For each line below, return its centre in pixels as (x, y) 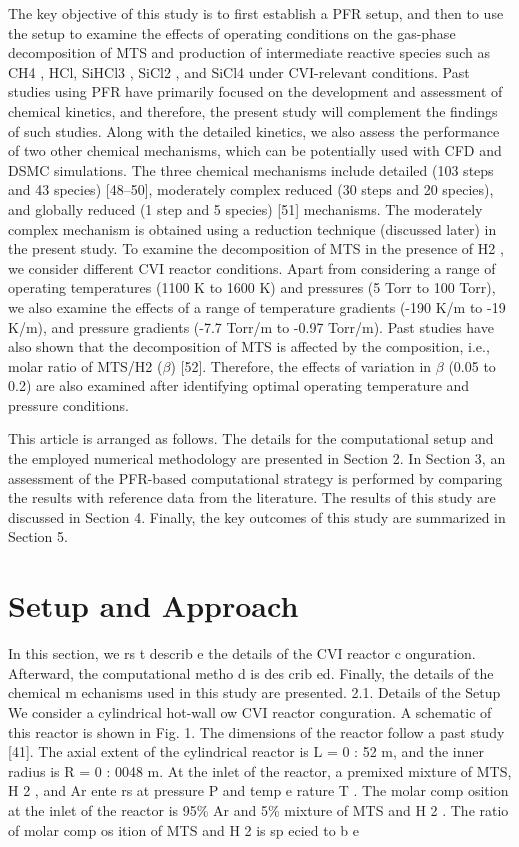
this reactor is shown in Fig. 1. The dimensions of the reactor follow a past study (256, 731)
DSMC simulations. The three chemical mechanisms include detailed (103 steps (251, 169)
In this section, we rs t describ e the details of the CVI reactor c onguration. (242, 653)
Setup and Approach (153, 605)
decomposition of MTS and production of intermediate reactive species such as (249, 52)
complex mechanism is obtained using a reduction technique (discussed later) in (252, 228)
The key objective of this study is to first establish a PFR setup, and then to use (256, 13)
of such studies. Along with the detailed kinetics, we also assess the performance (254, 130)
